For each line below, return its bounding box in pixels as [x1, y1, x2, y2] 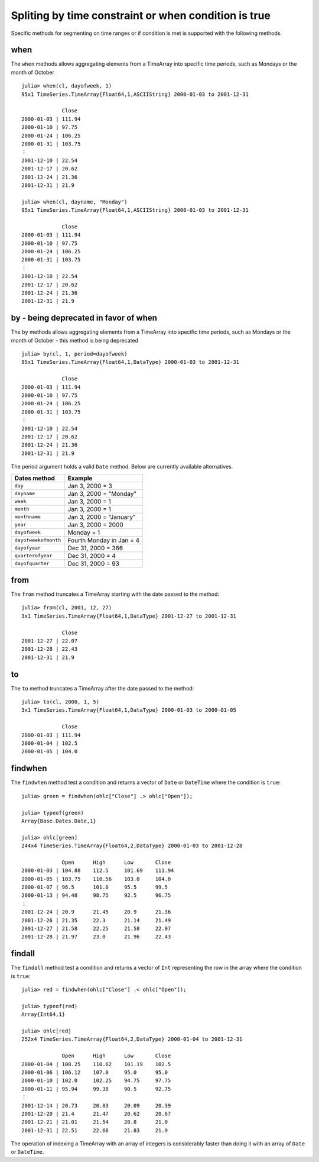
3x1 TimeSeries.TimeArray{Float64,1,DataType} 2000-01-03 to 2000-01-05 [21, 707, 236, 714]
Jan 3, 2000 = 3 [67, 482, 112, 490]
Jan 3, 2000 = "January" [67, 512, 136, 521]
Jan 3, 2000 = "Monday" [67, 489, 137, 498]
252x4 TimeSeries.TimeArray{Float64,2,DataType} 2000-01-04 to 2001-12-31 [21, 1036, 243, 1042]
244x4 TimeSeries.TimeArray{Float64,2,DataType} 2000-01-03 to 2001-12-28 [21, 843, 243, 849]
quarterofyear [14, 553, 53, 559]
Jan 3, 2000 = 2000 [67, 521, 123, 529]
